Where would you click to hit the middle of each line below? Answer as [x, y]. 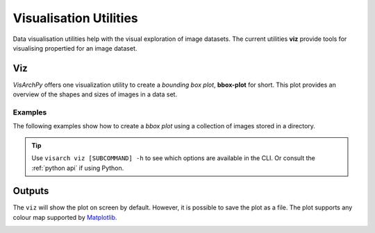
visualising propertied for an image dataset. [75, 48]
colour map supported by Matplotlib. [65, 217]
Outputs [31, 191]
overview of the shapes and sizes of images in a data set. [95, 94]
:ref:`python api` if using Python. [78, 168]
